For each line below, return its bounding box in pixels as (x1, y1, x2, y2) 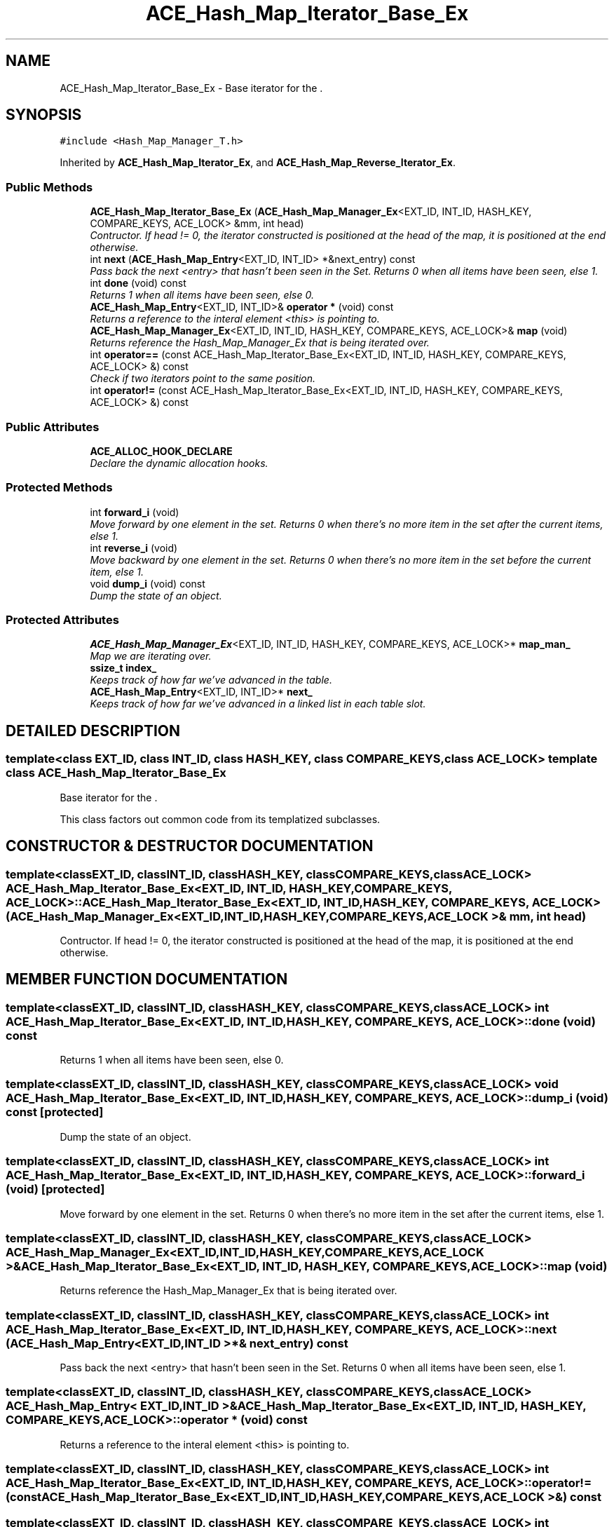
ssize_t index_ (90, 662, 157, 674)
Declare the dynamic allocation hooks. (90, 456, 268, 469)
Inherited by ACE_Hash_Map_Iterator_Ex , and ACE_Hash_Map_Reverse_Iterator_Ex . (60, 156, 456, 169)
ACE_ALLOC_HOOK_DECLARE (90, 444, 233, 457)
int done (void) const (90, 277, 186, 290)
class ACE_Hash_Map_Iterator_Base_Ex (6, 766, 226, 780)
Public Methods (6, 179, 93, 194)
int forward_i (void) (90, 505, 179, 518)
